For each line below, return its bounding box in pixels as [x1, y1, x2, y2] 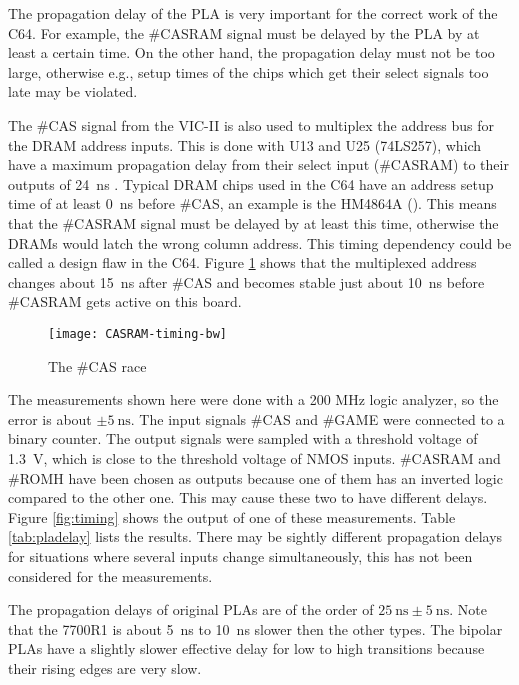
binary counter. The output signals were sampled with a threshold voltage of [8, 428, 478, 449]
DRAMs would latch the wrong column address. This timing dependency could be [8, 232, 512, 253]
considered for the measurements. [8, 565, 213, 586]
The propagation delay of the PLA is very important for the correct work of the [8, 3, 498, 23]
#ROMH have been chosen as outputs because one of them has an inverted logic [8, 467, 503, 488]
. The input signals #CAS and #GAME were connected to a [130, 408, 505, 429]
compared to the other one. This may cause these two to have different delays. [8, 487, 488, 508]
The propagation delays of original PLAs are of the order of [8, 599, 374, 620]
